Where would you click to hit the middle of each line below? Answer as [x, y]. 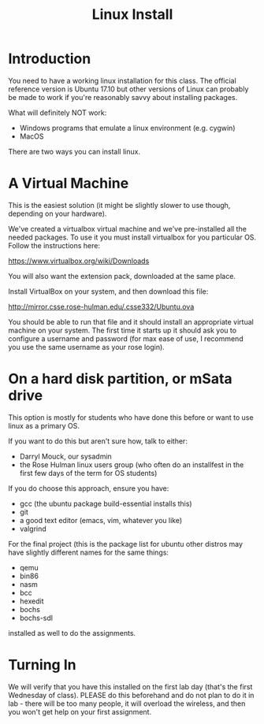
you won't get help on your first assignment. [80, 711]
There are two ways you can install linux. [74, 151]
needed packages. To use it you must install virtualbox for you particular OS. [132, 237]
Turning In [42, 665]
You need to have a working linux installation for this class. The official [122, 80]
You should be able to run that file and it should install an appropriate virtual [131, 321]
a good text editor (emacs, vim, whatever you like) [101, 520]
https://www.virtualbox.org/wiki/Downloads [79, 261]
